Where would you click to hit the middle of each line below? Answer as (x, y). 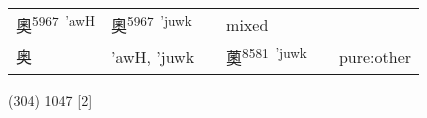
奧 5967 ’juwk (151, 24)
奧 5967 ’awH (55, 24)
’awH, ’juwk (152, 56)
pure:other (375, 56)
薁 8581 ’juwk (266, 56)
